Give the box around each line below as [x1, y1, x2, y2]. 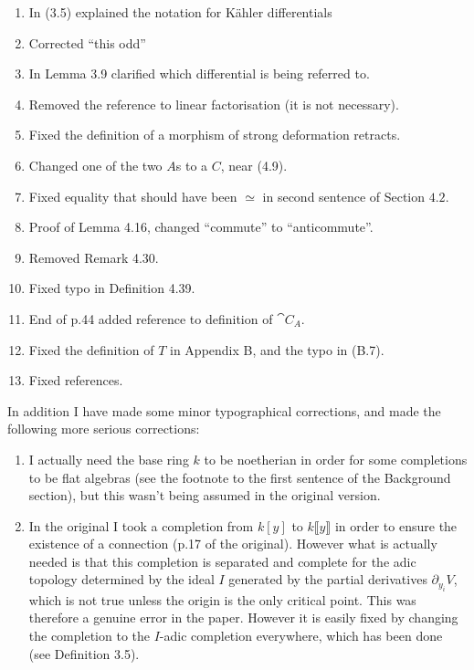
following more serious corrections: [7, 419, 200, 438]
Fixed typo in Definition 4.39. [28, 278, 195, 298]
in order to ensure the [334, 516, 458, 535]
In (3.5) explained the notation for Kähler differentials [28, 3, 332, 21]
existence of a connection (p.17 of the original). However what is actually [28, 534, 437, 553]
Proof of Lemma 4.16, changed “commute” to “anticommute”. [28, 217, 374, 236]
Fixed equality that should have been [28, 186, 237, 205]
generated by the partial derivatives [228, 570, 427, 589]
